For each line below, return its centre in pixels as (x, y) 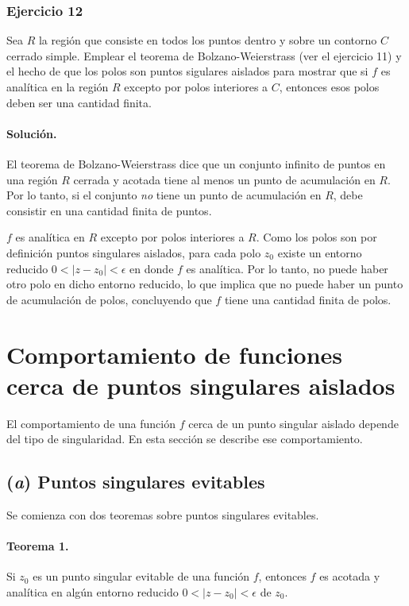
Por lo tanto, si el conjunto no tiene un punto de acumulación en (164, 195)
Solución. (32, 133)
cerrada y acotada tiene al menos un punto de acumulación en (224, 179)
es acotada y (350, 576)
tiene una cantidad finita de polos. (308, 299)
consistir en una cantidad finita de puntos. (109, 210)
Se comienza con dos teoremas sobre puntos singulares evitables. (163, 515)
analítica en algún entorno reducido (93, 592)
